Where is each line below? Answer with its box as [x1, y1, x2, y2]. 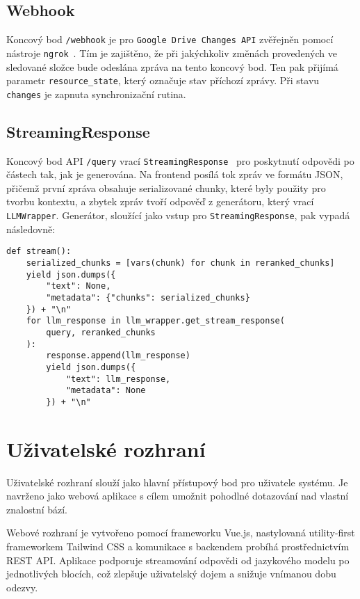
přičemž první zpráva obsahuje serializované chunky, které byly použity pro [6, 180, 326, 195]
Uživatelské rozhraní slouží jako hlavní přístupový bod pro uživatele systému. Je [6, 474, 348, 489]
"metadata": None [65, 385, 146, 396]
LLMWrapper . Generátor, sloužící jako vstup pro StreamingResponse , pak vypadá [6, 208, 350, 223]
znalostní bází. [6, 502, 67, 516]
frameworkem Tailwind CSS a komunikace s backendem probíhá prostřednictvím [6, 539, 350, 553]
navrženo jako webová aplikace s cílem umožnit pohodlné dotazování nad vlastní [6, 488, 349, 503]
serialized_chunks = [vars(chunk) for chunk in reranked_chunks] [26, 257, 335, 268]
